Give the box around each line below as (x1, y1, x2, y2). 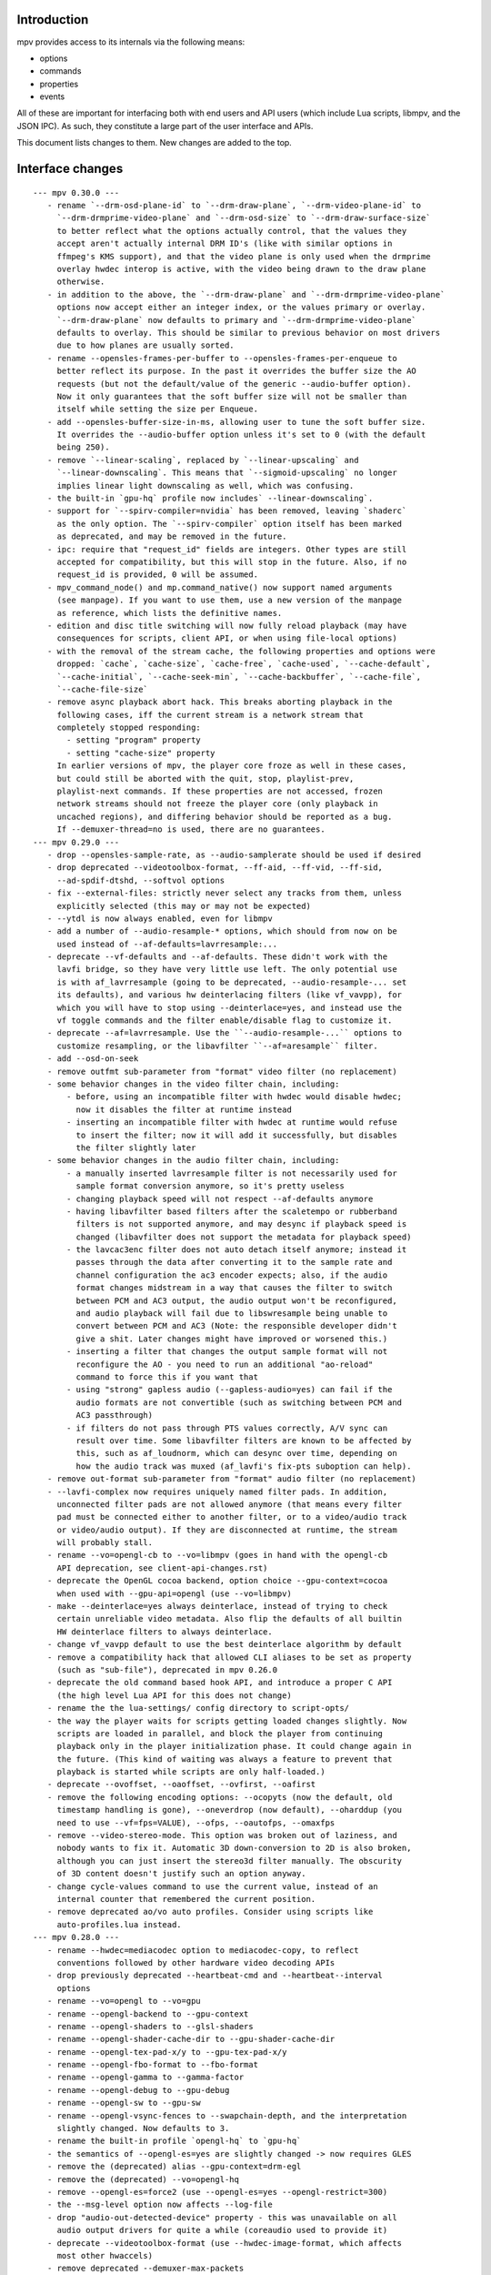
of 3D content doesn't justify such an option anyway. (56, 1868, 306, 1879)
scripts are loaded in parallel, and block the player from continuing (56, 1728, 384, 1738)
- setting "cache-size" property (66, 747, 215, 758)
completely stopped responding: (56, 723, 202, 733)
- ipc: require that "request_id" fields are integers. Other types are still (46, 544, 407, 554)
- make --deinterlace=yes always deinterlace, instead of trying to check (46, 1602, 388, 1612)
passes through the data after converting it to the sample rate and (75, 1257, 393, 1268)
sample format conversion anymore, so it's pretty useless (75, 1181, 345, 1191)
